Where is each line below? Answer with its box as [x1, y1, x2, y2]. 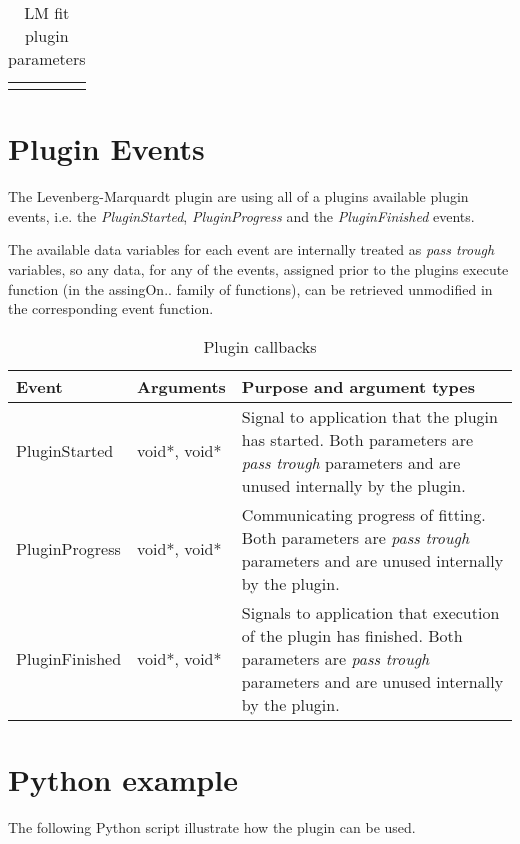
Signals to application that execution [241, 600, 500, 624]
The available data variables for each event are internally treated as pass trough [8, 239, 495, 260]
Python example [8, 758, 238, 799]
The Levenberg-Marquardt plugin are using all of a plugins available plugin [8, 186, 469, 207]
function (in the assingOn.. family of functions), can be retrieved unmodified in [8, 278, 493, 299]
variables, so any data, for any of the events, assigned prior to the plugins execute [8, 258, 509, 279]
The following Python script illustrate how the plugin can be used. [8, 816, 416, 837]
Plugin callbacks [203, 334, 317, 358]
